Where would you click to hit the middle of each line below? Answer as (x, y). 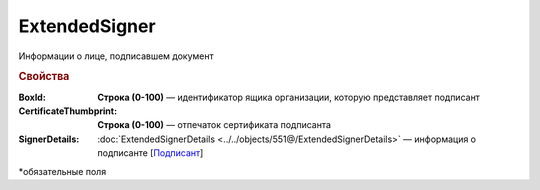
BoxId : (32, 97)
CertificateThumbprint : (68, 111)
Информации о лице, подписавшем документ (116, 56)
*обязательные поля (62, 171)
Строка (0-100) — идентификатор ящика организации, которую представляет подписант (288, 97)
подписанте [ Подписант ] (150, 153)
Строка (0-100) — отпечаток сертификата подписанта (214, 125)
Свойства (44, 77)
